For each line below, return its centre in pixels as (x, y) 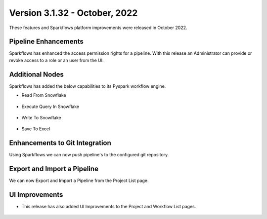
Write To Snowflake (41, 117)
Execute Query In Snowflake (50, 107)
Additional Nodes (36, 74)
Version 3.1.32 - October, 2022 (73, 13)
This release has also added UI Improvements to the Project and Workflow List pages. (109, 207)
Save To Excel (36, 129)
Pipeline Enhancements (46, 42)
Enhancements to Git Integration (60, 143)
